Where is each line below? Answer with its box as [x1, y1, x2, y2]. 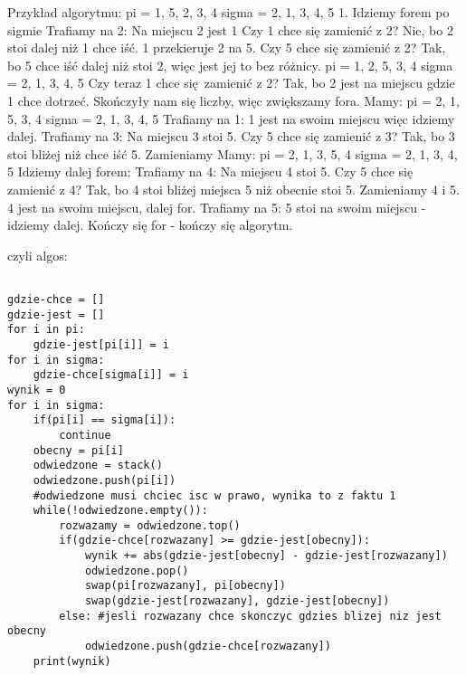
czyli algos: [7, 245, 68, 264]
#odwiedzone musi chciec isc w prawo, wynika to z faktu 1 [33, 489, 396, 502]
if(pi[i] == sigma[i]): [33, 414, 176, 427]
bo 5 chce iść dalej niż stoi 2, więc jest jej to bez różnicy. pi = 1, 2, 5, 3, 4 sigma [7, 55, 453, 74]
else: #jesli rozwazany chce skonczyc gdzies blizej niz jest [59, 609, 442, 623]
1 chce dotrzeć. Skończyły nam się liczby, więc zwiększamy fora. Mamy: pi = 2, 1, [7, 90, 460, 109]
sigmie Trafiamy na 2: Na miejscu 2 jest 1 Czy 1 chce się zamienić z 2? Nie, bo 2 [7, 20, 453, 39]
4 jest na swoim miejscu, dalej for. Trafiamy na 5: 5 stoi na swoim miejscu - [7, 197, 426, 216]
